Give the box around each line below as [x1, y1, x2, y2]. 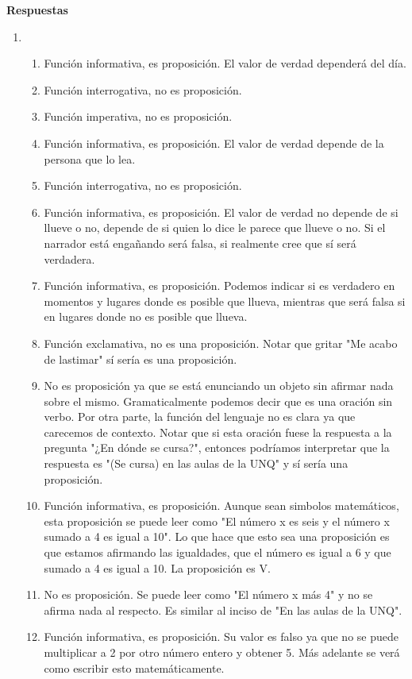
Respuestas [6, 2, 68, 17]
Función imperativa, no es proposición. [44, 108, 233, 125]
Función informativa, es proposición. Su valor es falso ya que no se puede [44, 628, 399, 645]
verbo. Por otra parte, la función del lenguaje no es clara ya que [44, 408, 356, 425]
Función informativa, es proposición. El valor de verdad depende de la [44, 134, 384, 151]
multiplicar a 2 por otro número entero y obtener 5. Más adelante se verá [44, 644, 400, 660]
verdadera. [44, 250, 95, 267]
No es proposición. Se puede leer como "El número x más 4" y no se [44, 586, 373, 603]
